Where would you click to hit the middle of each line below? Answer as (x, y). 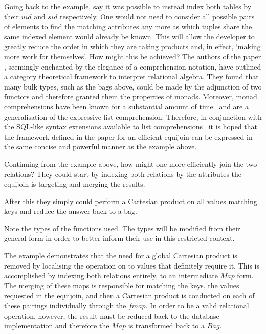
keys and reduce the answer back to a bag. (71, 211)
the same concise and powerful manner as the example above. (101, 147)
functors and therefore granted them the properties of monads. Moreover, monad (131, 96)
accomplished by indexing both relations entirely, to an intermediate (111, 275)
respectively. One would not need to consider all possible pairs (157, 16)
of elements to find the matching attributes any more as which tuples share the (128, 26)
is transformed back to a (166, 326)
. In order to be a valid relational (197, 306)
